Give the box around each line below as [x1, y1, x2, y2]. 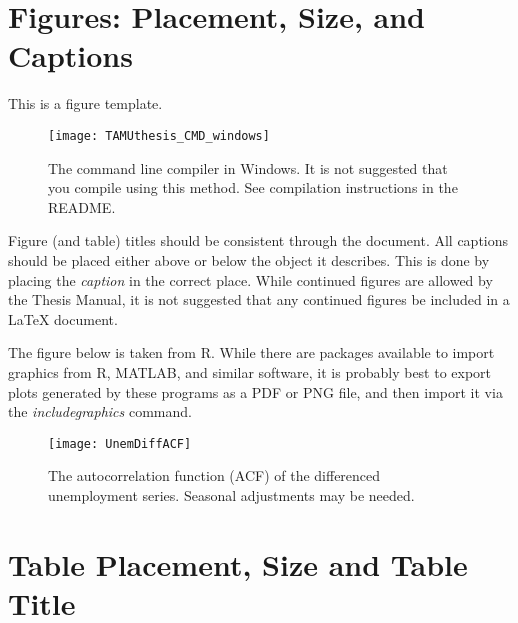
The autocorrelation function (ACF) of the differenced [48, 465, 381, 486]
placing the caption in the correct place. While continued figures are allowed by [8, 269, 493, 290]
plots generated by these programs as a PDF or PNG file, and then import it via [8, 381, 503, 402]
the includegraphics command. [8, 401, 192, 422]
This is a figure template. [8, 93, 163, 114]
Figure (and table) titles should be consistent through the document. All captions [8, 230, 509, 251]
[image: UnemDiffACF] [48, 436, 192, 451]
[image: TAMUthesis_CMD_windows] [48, 128, 270, 143]
